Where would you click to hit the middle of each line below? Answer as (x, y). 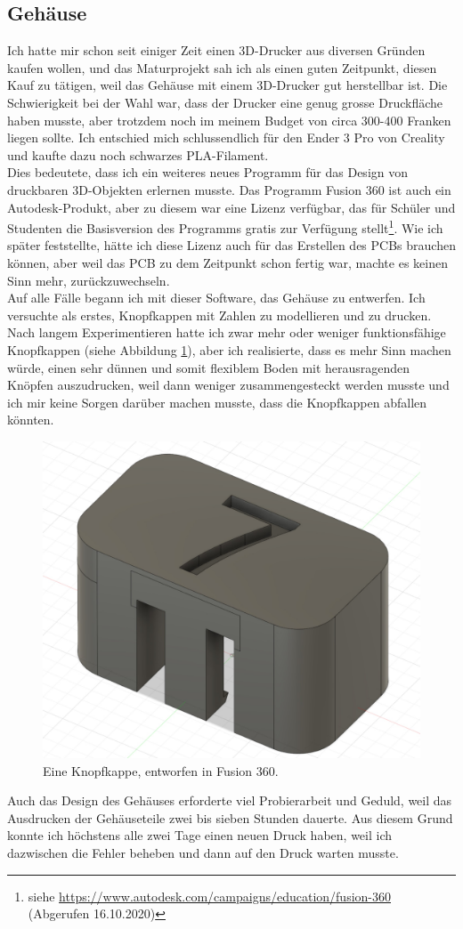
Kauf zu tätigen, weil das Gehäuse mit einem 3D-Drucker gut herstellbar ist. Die (227, 85)
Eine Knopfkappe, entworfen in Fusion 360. (161, 770)
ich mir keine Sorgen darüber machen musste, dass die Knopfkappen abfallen (217, 402)
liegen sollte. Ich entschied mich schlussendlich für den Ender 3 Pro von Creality (226, 137)
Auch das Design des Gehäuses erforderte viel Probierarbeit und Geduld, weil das (230, 800)
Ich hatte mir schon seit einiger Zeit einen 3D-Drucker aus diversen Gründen (216, 50)
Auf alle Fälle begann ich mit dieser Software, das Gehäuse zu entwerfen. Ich (216, 298)
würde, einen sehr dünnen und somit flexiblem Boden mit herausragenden (209, 367)
